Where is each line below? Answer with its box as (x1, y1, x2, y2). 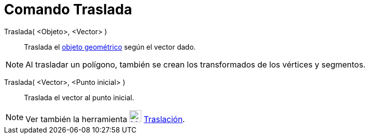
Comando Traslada (4, 1, 132, 18)
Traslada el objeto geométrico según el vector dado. (24, 42, 196, 51)
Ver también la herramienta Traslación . (25, 114, 185, 124)
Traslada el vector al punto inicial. (24, 93, 134, 102)
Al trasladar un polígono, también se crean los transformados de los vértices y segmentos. (25, 59, 366, 69)
